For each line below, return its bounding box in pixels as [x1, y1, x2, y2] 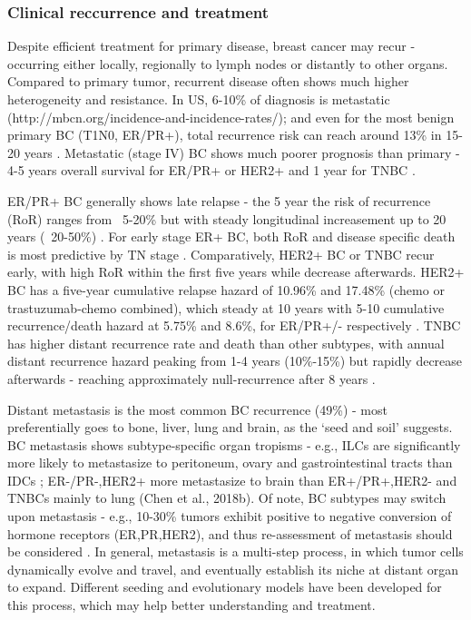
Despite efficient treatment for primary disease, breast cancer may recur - [7, 36, 416, 55]
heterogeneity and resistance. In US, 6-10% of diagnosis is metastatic [7, 90, 390, 108]
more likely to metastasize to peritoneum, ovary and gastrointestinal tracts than [7, 453, 453, 472]
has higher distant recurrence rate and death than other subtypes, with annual [7, 333, 445, 352]
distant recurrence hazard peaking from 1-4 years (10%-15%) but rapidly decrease [7, 351, 463, 370]
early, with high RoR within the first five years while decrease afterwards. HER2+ [7, 262, 465, 281]
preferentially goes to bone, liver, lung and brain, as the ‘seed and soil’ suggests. [7, 418, 453, 437]
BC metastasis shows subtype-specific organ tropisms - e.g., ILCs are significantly [7, 435, 461, 454]
